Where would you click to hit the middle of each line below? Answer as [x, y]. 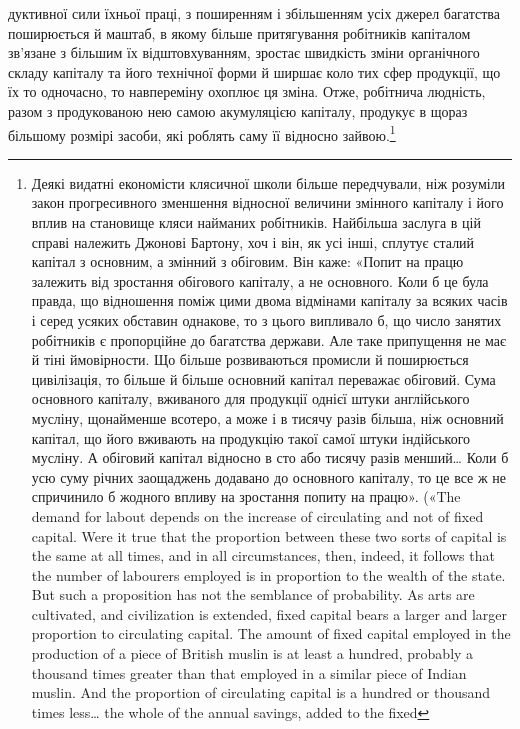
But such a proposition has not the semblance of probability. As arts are [253, 594]
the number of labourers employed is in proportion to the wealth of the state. [268, 574]
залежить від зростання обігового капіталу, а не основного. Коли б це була [260, 280]
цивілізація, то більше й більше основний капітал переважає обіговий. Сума [263, 378]
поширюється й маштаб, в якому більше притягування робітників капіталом [239, 32]
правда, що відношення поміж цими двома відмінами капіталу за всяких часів [269, 300]
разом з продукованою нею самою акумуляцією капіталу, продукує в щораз [238, 110]
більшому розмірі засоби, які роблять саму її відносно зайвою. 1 [202, 133]
